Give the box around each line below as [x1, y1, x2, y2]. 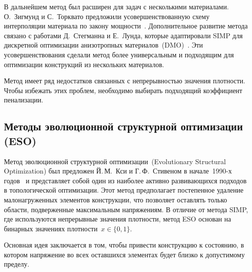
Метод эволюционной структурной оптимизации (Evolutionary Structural [4, 156, 226, 166]
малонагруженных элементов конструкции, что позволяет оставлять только [4, 194, 227, 204]
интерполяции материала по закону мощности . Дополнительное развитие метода [4, 21, 248, 31]
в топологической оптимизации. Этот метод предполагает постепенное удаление [4, 185, 244, 195]
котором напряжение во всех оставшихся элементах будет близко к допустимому [4, 249, 245, 259]
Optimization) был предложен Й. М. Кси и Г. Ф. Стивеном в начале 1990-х [4, 166, 232, 176]
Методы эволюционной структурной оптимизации [4, 119, 243, 134]
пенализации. [4, 95, 44, 105]
